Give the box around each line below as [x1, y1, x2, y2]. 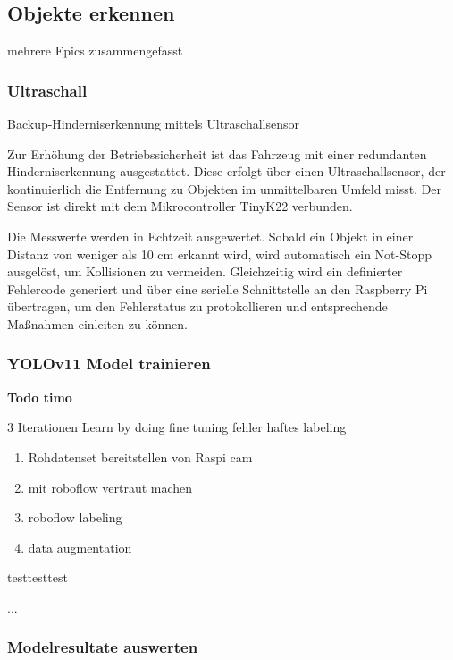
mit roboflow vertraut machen [28, 478, 193, 496]
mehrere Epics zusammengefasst [7, 41, 183, 60]
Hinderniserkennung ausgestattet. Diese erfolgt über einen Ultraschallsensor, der [7, 162, 446, 181]
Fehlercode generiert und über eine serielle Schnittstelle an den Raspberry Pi [7, 279, 428, 298]
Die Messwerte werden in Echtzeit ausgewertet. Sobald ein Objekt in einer [7, 226, 414, 245]
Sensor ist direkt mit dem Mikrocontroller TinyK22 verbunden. [7, 197, 353, 216]
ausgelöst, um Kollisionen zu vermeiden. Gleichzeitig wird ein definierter [7, 262, 403, 281]
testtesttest [7, 568, 68, 587]
